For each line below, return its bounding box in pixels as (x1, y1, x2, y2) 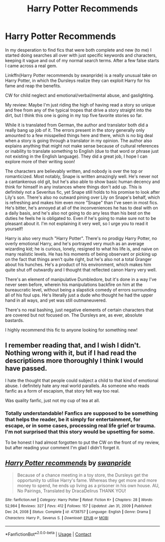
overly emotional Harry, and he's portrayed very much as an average (5, 240, 144, 247)
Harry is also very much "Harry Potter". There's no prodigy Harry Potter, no (5, 235, 157, 241)
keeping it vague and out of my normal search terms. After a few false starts (5, 57, 160, 63)
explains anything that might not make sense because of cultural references (5, 143, 159, 148)
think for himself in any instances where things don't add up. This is (5, 183, 142, 190)
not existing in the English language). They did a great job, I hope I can (5, 153, 148, 159)
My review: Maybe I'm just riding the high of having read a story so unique (5, 102, 156, 108)
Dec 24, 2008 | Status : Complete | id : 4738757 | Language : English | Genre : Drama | (5, 509, 151, 514)
